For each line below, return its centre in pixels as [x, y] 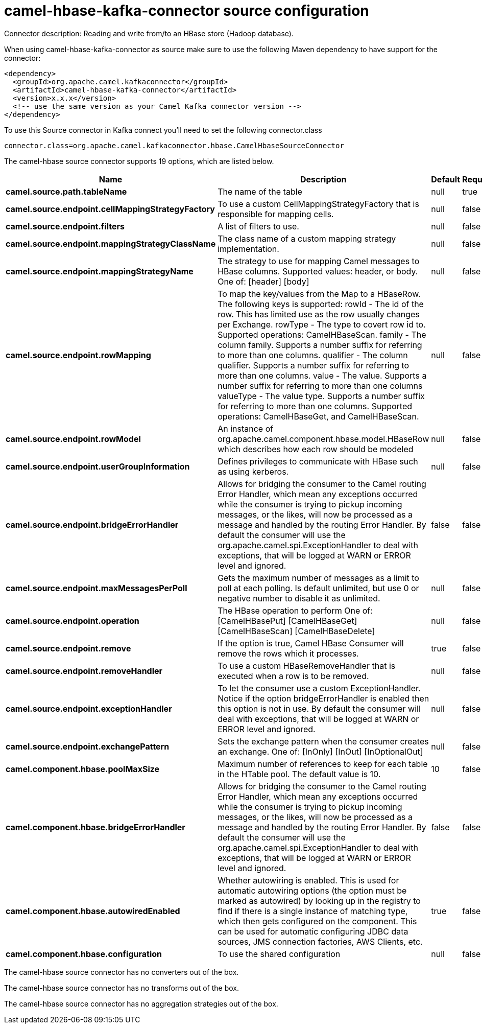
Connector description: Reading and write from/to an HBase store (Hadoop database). [149, 33]
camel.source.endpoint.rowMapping [78, 355]
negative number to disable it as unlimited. [299, 598]
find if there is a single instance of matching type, [313, 911]
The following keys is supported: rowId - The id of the [321, 304]
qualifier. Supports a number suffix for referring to [314, 365]
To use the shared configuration [279, 954]
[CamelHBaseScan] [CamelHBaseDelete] [296, 631]
